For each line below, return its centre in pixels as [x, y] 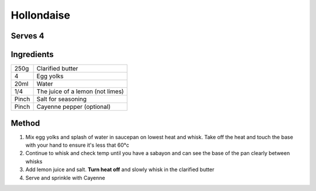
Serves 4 [28, 36]
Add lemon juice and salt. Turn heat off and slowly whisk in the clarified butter [120, 169]
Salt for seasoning [62, 99]
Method [25, 123]
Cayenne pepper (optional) [74, 107]
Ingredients [32, 54]
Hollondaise [40, 15]
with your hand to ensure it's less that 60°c [77, 145]
